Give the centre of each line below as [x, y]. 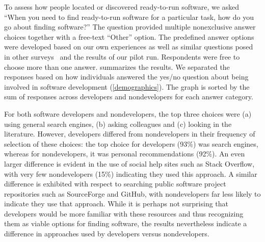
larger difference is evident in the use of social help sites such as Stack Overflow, [129, 163]
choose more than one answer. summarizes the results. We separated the [117, 66]
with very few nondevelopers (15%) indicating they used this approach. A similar [131, 173]
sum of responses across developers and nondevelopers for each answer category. [129, 97]
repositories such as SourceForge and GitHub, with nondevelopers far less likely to [132, 193]
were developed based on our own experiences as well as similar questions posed [129, 47]
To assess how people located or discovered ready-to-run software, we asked [122, 7]
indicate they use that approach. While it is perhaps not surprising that [116, 204]
